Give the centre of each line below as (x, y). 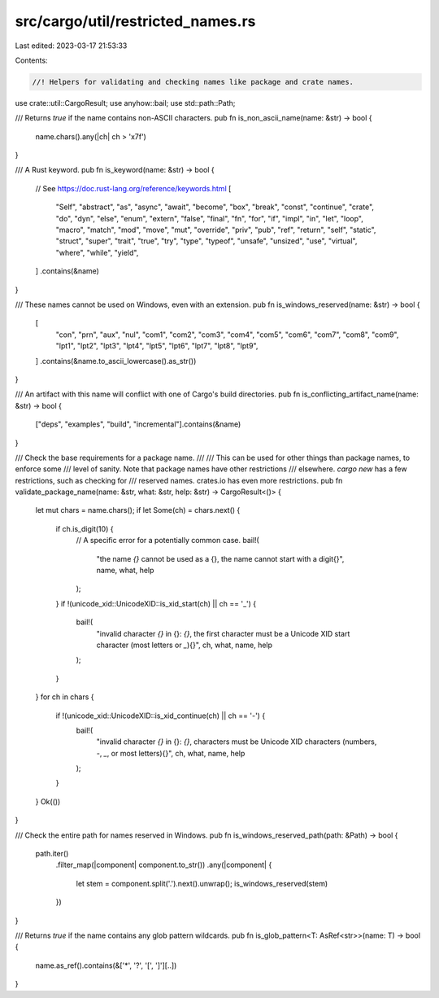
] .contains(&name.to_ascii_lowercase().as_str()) (116, 361)
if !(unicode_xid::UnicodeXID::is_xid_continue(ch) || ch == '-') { (161, 716)
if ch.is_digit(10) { (85, 528)
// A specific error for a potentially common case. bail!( (167, 541)
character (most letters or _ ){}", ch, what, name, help (184, 645)
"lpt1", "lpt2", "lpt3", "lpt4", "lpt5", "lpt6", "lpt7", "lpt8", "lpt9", (157, 346)
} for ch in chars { (65, 697)
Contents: (31, 60)
